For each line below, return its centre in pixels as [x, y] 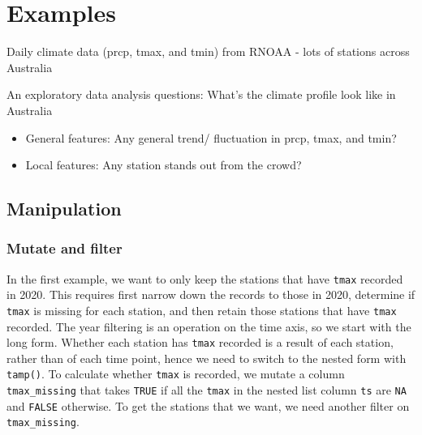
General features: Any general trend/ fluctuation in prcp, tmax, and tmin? [211, 137]
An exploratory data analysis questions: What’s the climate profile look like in [201, 94]
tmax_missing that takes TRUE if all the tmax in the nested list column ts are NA [207, 390]
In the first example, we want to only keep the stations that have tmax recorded [205, 278]
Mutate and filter [65, 248]
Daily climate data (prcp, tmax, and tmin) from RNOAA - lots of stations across [208, 51]
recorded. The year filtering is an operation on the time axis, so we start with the [209, 326]
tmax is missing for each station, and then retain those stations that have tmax [202, 310]
